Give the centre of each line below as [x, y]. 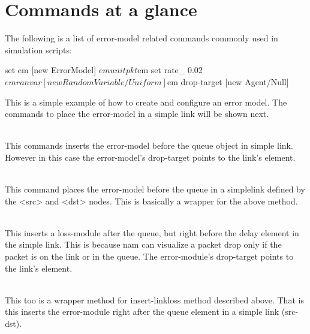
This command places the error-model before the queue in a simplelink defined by [155, 189]
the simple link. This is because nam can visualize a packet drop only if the [143, 244]
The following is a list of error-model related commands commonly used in [142, 38]
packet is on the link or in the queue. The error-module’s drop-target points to [149, 256]
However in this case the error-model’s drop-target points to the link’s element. [150, 157]
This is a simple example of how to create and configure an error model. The [146, 102]
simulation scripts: [38, 49]
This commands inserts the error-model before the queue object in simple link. [149, 145]
